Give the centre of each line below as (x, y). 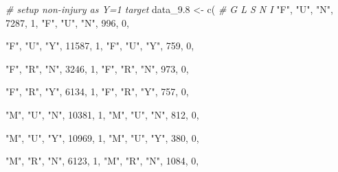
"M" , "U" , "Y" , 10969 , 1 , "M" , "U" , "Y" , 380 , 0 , (102, 137)
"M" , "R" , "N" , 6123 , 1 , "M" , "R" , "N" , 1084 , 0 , (102, 161)
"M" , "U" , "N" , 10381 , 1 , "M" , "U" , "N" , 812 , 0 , (102, 114)
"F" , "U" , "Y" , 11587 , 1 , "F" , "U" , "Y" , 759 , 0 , (100, 46)
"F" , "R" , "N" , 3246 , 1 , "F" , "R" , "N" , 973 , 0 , (97, 68)
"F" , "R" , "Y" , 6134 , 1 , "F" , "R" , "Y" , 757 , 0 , (97, 91)
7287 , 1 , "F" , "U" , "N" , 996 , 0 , (67, 22)
